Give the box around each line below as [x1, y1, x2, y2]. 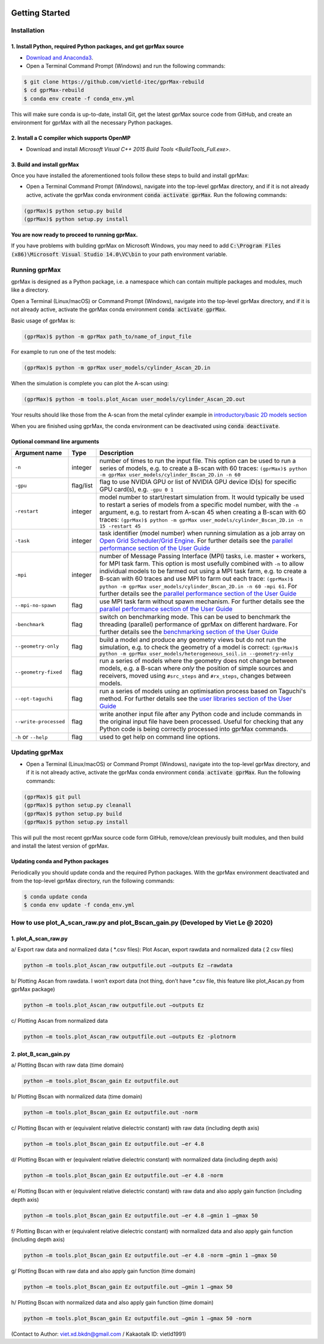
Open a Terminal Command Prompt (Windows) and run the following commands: [26, 62, 226, 69]
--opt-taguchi [14, 695, 53, 702]
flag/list [71, 481, 93, 490]
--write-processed [14, 718, 65, 725]
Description [99, 449, 134, 457]
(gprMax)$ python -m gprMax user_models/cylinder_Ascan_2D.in [23, 364, 211, 372]
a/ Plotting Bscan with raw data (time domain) [11, 1061, 124, 1068]
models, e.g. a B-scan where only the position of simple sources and [99, 664, 294, 672]
